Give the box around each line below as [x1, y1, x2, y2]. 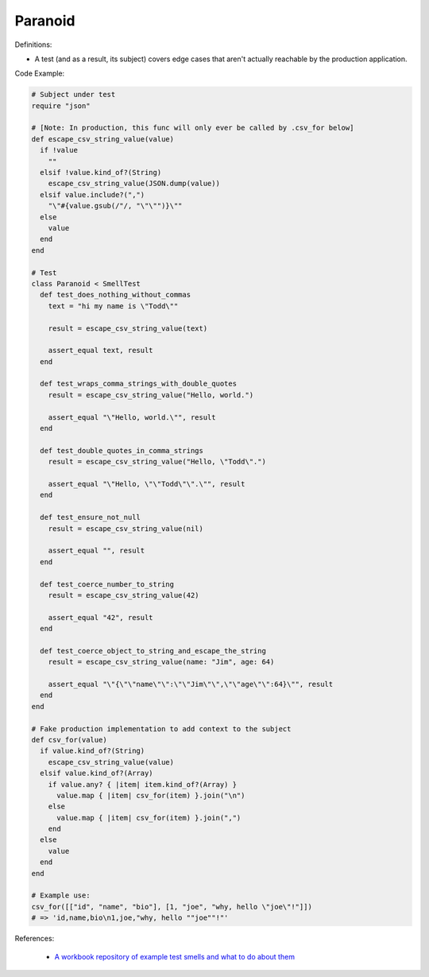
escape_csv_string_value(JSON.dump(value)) [48, 179, 220, 188]
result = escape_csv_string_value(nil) [48, 524, 204, 533]
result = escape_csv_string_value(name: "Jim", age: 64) [48, 657, 275, 667]
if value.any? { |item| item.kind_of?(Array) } [48, 780, 238, 789]
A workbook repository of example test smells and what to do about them [54, 952, 296, 961]
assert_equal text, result [48, 346, 154, 355]
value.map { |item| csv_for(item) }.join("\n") [56, 791, 245, 800]
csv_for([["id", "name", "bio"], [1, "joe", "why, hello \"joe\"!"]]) [31, 902, 313, 911]
